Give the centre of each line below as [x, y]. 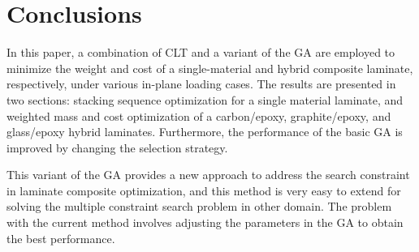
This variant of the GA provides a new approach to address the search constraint [208, 175]
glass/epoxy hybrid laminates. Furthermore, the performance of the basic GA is [205, 132]
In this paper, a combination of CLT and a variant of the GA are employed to [201, 52]
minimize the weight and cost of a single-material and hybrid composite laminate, [210, 68]
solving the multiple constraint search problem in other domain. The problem [199, 206]
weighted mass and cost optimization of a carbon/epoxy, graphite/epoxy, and [199, 115]
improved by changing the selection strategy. [117, 147]
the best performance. [61, 238]
